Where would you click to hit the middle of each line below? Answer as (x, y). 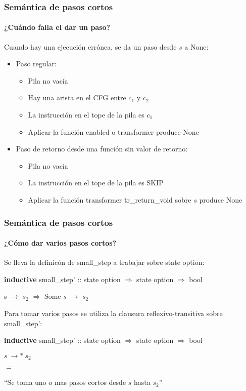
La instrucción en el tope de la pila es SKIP (96, 183)
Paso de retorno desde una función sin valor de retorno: (102, 149)
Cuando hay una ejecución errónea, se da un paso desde (90, 46)
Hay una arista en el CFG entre (77, 97)
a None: (196, 46)
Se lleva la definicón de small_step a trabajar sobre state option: (104, 262)
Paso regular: (36, 64)
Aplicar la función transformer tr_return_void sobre (110, 199)
